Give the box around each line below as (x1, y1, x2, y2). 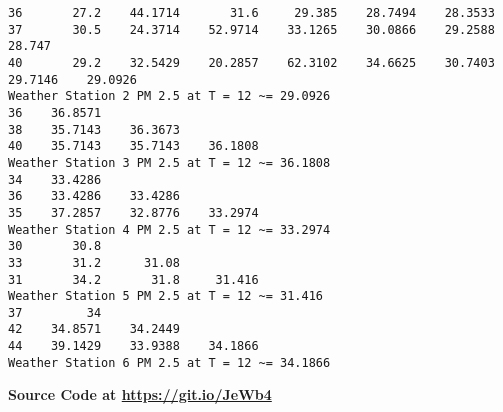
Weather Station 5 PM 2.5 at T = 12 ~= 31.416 (8, 289, 323, 304)
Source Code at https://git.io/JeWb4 (8, 384, 272, 405)
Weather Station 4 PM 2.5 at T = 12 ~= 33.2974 (8, 222, 331, 237)
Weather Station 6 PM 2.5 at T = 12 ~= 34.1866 (8, 355, 331, 370)
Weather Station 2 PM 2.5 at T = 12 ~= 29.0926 (8, 89, 331, 104)
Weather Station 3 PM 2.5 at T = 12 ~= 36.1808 (8, 155, 331, 170)
